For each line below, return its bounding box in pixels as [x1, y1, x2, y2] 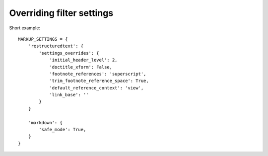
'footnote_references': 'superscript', [49, 71, 146, 77]
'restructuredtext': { [28, 43, 84, 49]
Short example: [9, 25, 41, 31]
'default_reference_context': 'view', [49, 85, 144, 90]
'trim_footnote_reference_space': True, [49, 78, 149, 84]
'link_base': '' [49, 92, 89, 98]
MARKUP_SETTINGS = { [18, 36, 68, 42]
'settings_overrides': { [39, 50, 99, 56]
